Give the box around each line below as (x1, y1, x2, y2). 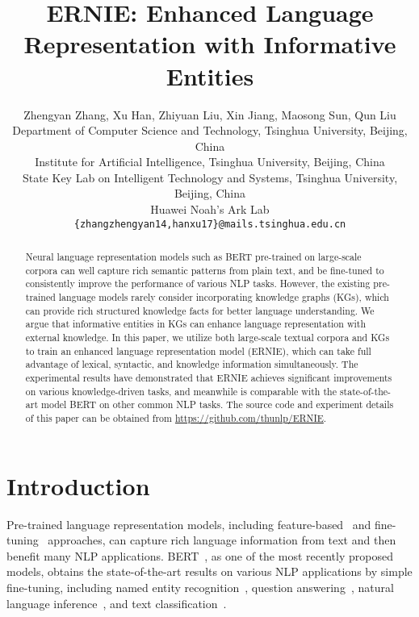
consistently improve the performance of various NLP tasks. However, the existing (25, 277, 371, 290)
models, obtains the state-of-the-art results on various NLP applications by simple (6, 563, 413, 580)
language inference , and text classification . (6, 594, 227, 611)
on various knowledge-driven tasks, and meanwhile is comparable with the (25, 384, 337, 398)
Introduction (6, 469, 150, 502)
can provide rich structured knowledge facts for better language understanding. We (25, 303, 375, 317)
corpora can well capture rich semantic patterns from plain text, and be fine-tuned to (25, 263, 384, 277)
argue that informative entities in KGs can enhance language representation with (25, 317, 367, 331)
